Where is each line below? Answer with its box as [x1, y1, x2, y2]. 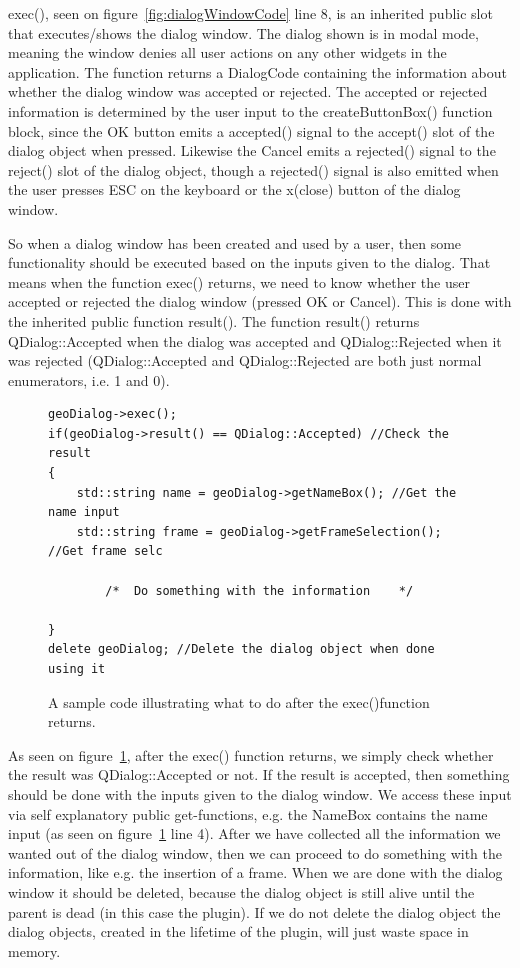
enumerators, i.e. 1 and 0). [8, 369, 170, 390]
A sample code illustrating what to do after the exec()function [48, 691, 430, 712]
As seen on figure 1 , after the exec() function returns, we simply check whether [8, 744, 494, 765]
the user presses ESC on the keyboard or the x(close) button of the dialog [8, 179, 461, 200]
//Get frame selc [48, 544, 163, 559]
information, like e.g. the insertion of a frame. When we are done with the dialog [8, 862, 503, 883]
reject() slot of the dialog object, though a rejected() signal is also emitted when [8, 159, 499, 180]
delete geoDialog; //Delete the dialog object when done [48, 642, 435, 657]
